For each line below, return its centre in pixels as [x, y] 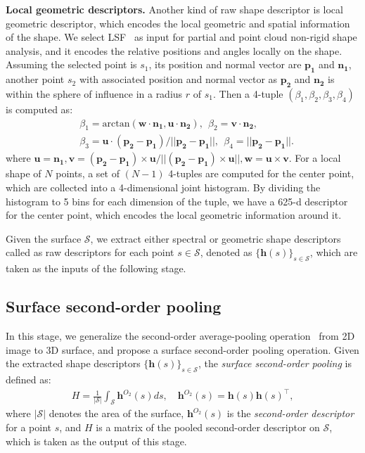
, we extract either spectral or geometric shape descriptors [216, 238]
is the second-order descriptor [290, 413]
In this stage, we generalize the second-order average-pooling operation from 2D [180, 335]
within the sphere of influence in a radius [94, 93]
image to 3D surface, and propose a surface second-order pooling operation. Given [182, 349]
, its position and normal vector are [225, 64]
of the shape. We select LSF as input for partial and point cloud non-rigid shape [181, 37]
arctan [116, 123]
